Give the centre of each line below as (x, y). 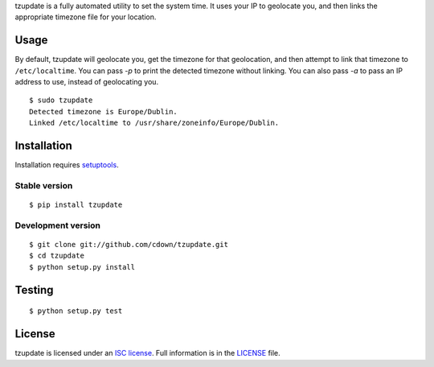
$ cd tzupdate (57, 256)
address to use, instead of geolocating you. (87, 82)
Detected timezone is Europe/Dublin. (104, 111)
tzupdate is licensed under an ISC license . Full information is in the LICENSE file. (147, 353)
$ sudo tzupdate (61, 100)
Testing (34, 290)
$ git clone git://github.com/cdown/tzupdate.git (129, 245)
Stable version (44, 185)
